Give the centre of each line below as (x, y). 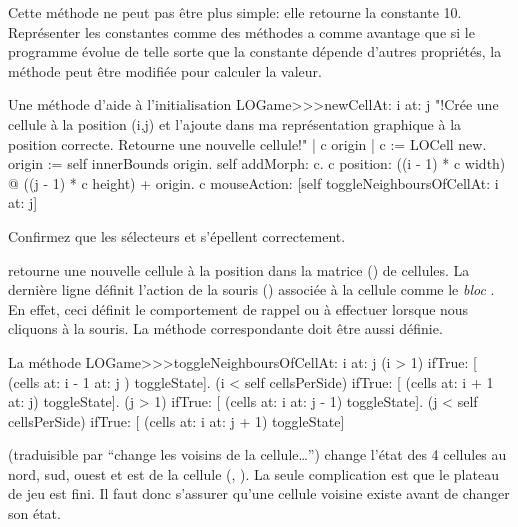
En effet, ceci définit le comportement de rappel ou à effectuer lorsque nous (238, 308)
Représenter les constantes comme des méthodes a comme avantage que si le (241, 31)
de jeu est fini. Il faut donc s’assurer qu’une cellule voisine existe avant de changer (259, 493)
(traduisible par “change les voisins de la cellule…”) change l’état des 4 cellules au (257, 454)
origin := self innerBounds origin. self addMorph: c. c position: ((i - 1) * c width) (257, 163)
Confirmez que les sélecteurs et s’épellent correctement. (177, 235)
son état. (34, 513)
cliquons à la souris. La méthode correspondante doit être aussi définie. (225, 328)
